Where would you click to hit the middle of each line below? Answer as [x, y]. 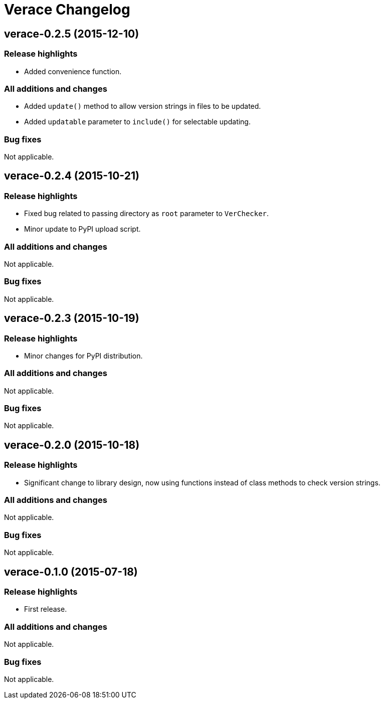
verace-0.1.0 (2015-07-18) [71, 572]
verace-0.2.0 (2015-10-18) [72, 445]
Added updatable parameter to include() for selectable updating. [137, 122]
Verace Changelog [67, 10]
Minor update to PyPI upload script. [82, 229]
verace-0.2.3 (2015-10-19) [72, 318]
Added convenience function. [73, 71]
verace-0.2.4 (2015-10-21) [72, 176]
